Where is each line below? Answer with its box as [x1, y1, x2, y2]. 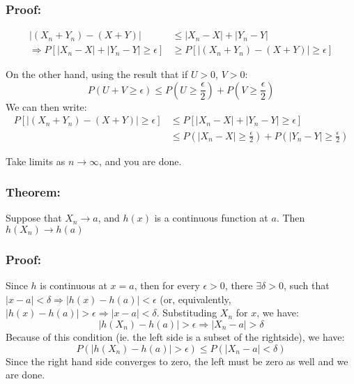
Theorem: [6, 183, 61, 201]
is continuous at [40, 278, 107, 293]
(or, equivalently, [160, 291, 231, 306]
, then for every [134, 278, 200, 293]
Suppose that [6, 210, 62, 225]
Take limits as [6, 153, 66, 168]
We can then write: [6, 99, 87, 114]
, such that [283, 278, 330, 293]
